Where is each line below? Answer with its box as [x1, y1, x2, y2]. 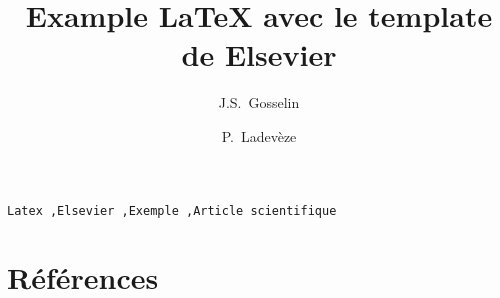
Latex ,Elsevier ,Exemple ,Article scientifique [7, 203, 337, 218]
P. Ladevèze [221, 125, 297, 146]
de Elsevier [181, 34, 337, 75]
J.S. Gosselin [218, 92, 300, 113]
